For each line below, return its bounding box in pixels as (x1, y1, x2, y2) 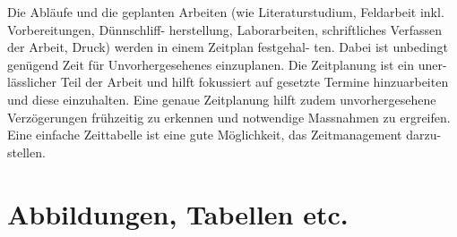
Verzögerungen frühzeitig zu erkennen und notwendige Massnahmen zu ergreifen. (7, 107, 451, 126)
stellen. (7, 142, 46, 161)
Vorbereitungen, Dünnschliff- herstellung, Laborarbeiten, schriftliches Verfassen (7, 20, 442, 38)
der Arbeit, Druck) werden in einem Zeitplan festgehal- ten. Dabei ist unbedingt (7, 38, 448, 56)
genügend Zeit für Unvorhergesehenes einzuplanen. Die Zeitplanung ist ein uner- (7, 55, 447, 73)
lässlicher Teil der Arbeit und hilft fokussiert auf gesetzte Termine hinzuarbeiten (7, 72, 449, 91)
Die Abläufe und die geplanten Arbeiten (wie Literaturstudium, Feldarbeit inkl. (7, 3, 444, 21)
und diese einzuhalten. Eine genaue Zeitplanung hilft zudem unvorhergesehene (7, 89, 436, 108)
